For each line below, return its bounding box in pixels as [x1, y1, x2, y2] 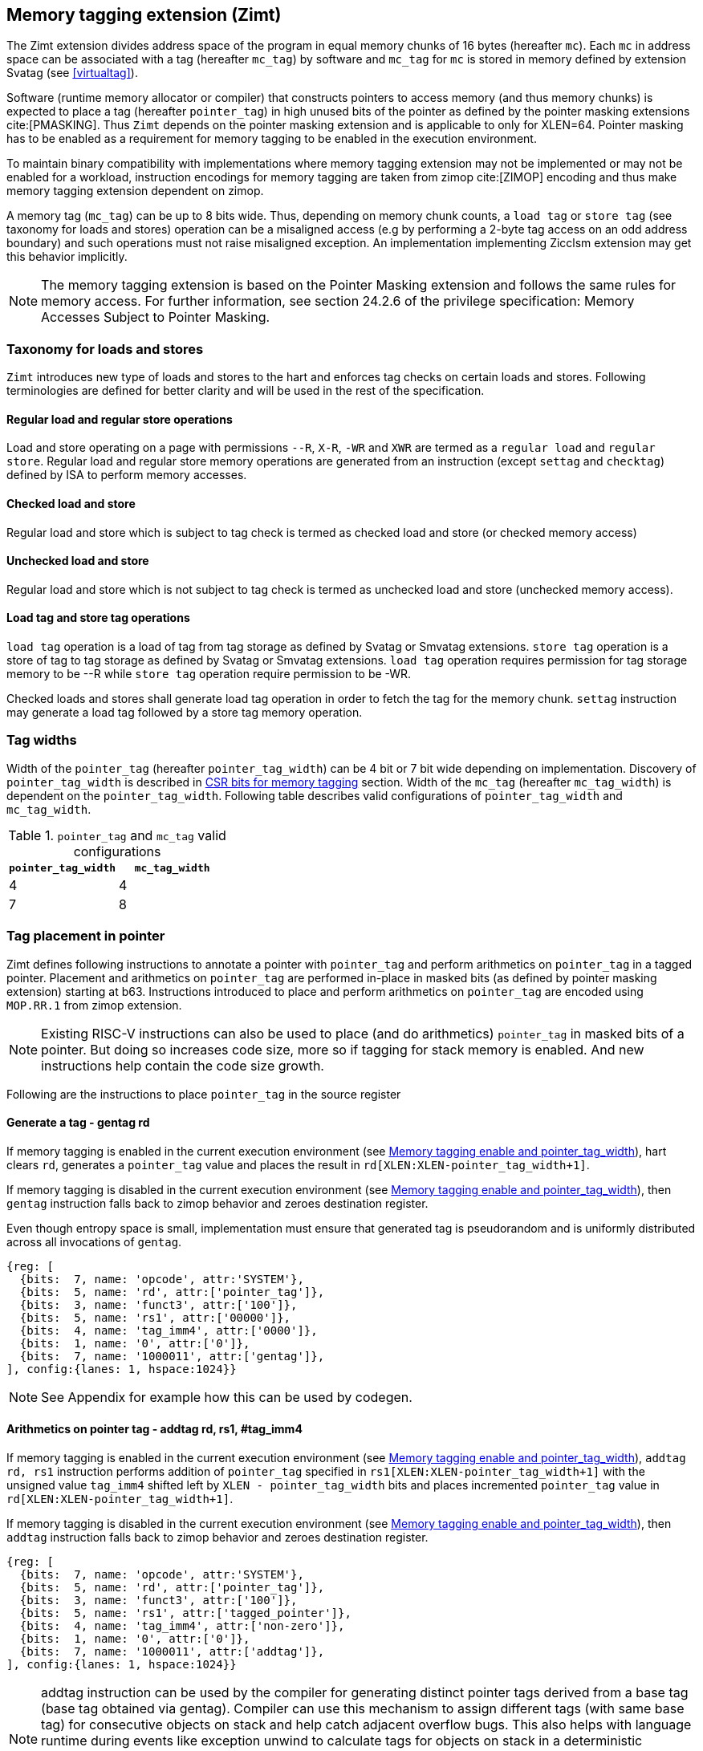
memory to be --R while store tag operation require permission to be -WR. [6, 667, 412, 681]
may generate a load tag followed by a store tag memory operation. [6, 705, 363, 720]
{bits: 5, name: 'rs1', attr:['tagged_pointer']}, [19, 1606, 351, 1619]
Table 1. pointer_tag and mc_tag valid [8, 827, 226, 843]
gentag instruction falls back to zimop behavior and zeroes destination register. [6, 1196, 429, 1210]
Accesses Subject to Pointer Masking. [41, 309, 270, 326]
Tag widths [6, 732, 77, 749]
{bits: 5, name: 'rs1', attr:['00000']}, [19, 1310, 291, 1324]
